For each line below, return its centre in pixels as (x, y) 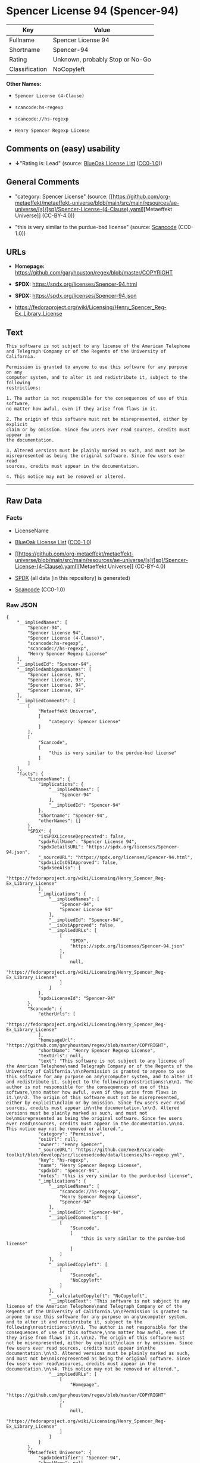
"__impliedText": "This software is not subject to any (119, 1301)
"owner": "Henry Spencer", (71, 1145)
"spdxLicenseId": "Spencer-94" (77, 999)
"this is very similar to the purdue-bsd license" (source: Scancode (96, 227)
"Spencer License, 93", (57, 680)
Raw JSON (22, 605)
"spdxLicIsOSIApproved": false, (78, 863)
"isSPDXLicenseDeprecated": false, (82, 837)
